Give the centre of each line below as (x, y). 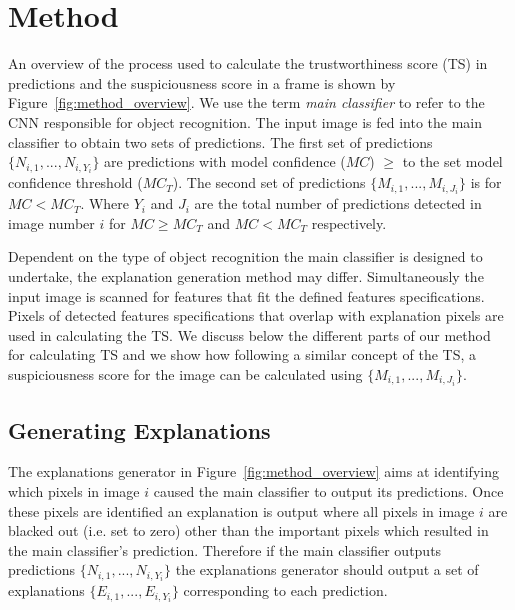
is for (486, 182)
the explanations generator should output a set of (327, 569)
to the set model (452, 161)
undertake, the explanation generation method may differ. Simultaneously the (246, 276)
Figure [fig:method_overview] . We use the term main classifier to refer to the (246, 102)
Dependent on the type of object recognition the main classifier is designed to (245, 256)
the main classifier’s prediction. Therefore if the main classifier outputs (225, 549)
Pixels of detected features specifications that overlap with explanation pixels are (256, 315)
